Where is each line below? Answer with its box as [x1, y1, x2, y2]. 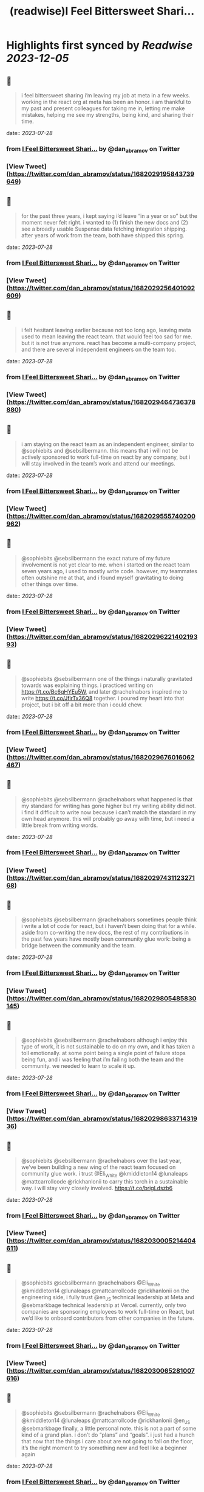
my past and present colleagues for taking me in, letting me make [21, 105, 185, 112]
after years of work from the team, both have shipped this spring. [21, 231, 185, 239]
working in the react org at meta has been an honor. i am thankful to [21, 99, 191, 105]
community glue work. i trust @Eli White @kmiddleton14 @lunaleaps [21, 1170, 188, 1179]
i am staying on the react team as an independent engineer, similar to [21, 440, 194, 448]
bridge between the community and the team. [21, 942, 136, 949]
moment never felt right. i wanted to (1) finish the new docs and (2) [21, 218, 188, 226]
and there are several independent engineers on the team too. [21, 346, 177, 353]
